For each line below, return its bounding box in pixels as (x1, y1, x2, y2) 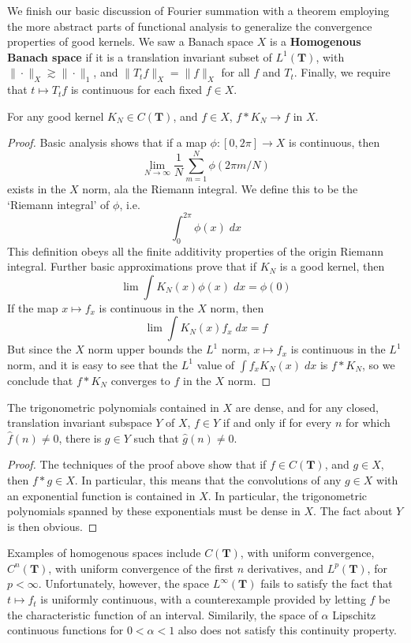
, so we (362, 356, 395, 372)
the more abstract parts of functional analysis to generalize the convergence (7, 17, 372, 34)
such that (133, 429, 179, 446)
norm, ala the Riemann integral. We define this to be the (82, 181, 358, 197)
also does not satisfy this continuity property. (177, 622, 397, 638)
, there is (58, 429, 102, 446)
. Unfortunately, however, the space (38, 575, 210, 592)
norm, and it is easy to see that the (7, 356, 178, 372)
